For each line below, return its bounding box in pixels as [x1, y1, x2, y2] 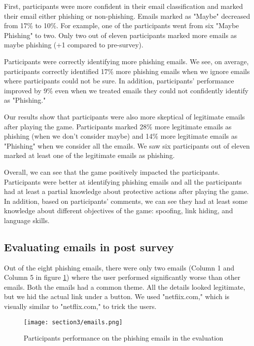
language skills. [4, 215, 50, 225]
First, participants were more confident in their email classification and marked [4, 1, 243, 11]
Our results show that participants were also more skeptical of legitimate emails [4, 111, 245, 121]
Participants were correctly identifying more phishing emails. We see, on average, [4, 56, 249, 66]
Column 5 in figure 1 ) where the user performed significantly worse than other [4, 272, 241, 282]
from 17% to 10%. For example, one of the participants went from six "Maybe [4, 20, 239, 31]
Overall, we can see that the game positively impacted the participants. [4, 166, 220, 177]
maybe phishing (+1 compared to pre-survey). [4, 39, 144, 50]
